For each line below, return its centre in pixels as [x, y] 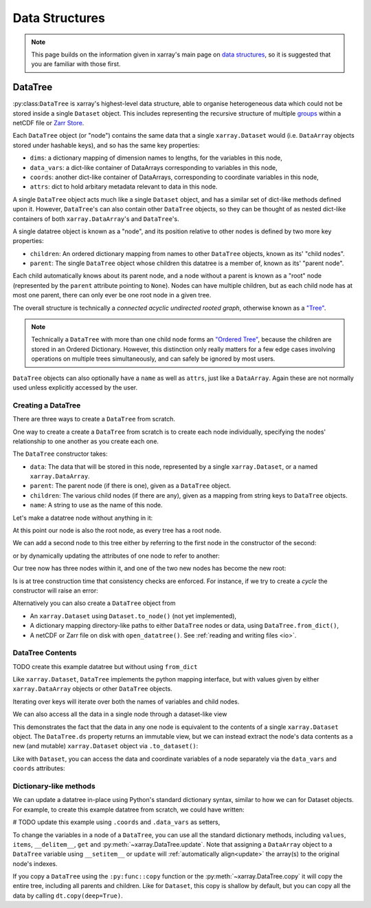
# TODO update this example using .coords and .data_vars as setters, [116, 822]
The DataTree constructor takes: [60, 454]
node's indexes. [35, 863]
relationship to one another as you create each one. [86, 441]
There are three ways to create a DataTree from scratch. [94, 419]
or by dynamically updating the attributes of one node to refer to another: [116, 556]
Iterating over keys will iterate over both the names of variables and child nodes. [126, 701]
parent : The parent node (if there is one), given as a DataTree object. [131, 486]
